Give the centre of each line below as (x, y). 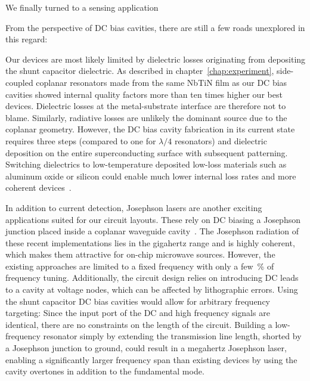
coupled (19, 82)
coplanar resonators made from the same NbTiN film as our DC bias (162, 82)
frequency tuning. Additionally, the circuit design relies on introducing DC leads (152, 278)
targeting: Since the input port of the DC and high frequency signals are (138, 313)
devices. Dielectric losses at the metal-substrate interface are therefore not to (146, 106)
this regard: (27, 39)
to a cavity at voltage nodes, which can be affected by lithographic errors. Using (152, 289)
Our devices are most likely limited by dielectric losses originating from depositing (156, 59)
